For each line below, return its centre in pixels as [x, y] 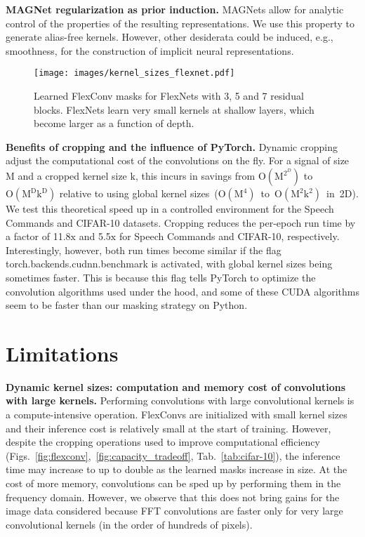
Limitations [62, 353]
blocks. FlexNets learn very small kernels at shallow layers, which [174, 109]
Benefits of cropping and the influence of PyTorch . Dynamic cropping [172, 146]
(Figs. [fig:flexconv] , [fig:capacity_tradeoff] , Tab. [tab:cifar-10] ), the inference [173, 455]
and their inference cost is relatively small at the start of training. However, [168, 428]
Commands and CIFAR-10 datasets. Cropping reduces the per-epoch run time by [181, 222]
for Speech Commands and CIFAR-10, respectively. [229, 236]
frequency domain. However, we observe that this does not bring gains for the [173, 497]
